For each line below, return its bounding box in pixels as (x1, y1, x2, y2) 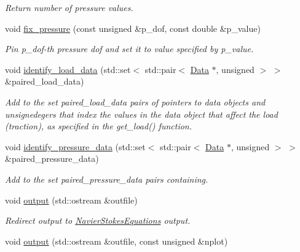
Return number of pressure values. (5, 1, 133, 13)
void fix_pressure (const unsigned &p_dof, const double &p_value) (5, 21, 261, 34)
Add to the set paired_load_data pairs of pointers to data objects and (5, 95, 266, 108)
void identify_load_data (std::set (5, 63, 131, 75)
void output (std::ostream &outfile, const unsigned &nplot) (5, 234, 228, 247)
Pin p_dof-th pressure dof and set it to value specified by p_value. (5, 42, 254, 55)
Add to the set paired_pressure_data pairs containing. (5, 172, 208, 185)
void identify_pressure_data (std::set (5, 140, 146, 153)
